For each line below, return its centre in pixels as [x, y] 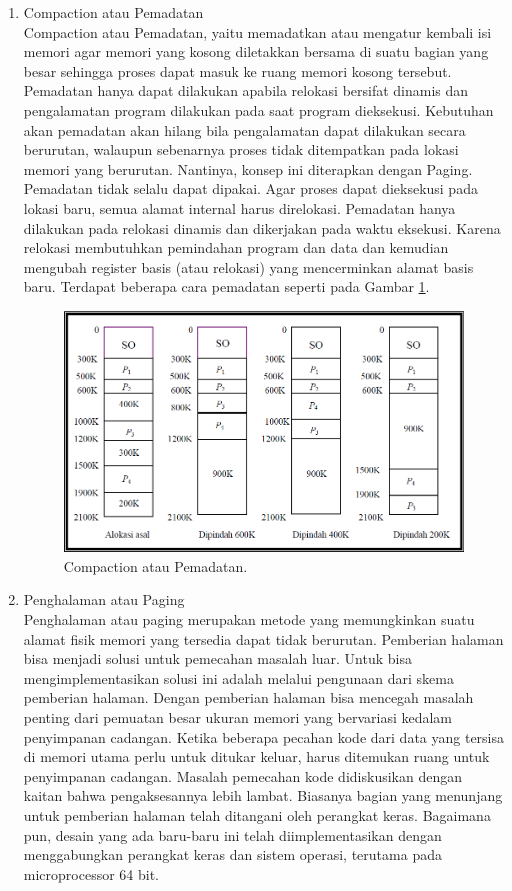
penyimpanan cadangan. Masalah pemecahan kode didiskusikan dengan [242, 775]
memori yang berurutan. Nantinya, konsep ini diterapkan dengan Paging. [248, 168]
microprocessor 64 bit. [91, 873]
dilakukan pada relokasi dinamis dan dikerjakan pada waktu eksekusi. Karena [262, 227]
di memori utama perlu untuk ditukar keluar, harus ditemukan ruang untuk [256, 756]
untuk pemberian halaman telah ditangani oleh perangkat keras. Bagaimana [257, 814]
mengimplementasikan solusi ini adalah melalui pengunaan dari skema [238, 677]
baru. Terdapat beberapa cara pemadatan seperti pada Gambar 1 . [226, 286]
